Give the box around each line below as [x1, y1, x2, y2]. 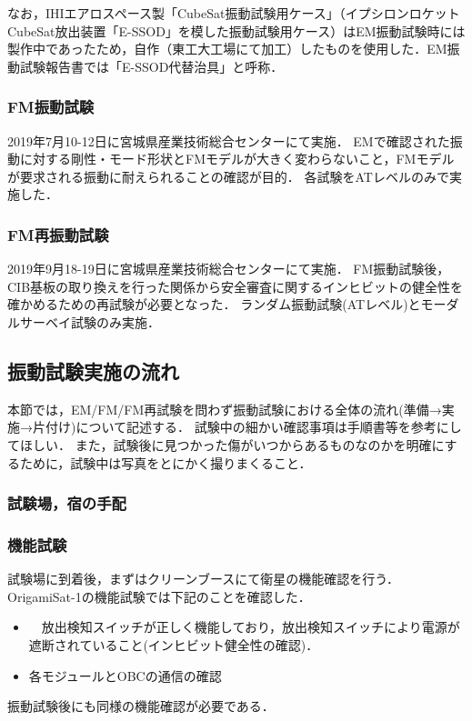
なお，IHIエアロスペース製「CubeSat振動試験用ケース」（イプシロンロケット [7, 4, 460, 22]
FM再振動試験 [7, 223, 109, 245]
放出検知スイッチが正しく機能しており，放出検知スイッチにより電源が [41, 617, 460, 636]
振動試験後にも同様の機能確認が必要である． [7, 696, 275, 716]
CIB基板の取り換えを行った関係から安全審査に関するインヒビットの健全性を [7, 276, 464, 295]
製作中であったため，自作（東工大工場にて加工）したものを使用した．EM [7, 39, 447, 58]
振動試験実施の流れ [7, 356, 179, 385]
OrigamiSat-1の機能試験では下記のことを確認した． [7, 586, 311, 606]
